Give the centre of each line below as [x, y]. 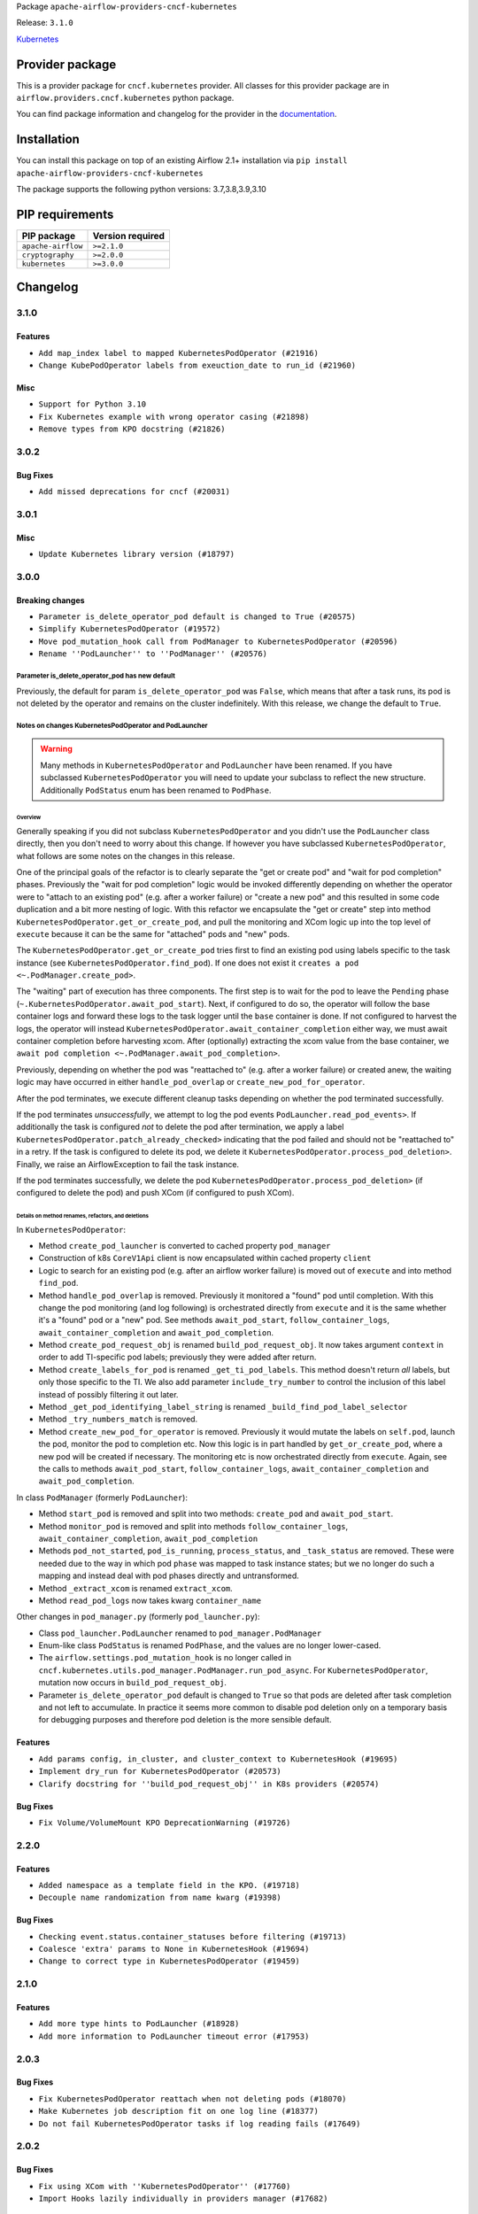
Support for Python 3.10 [92, 404]
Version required [129, 236]
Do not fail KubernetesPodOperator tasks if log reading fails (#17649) [200, 2124]
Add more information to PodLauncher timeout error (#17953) [174, 2036]
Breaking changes [50, 600]
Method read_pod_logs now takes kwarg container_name [150, 1600]
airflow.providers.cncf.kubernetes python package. [125, 98]
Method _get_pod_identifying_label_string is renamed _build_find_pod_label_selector [223, 1407]
